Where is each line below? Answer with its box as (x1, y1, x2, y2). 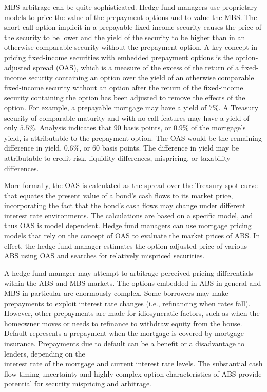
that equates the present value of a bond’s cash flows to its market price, (4, 190, 233, 200)
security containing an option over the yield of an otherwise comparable (28, 72, 254, 83)
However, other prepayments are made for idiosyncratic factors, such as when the (4, 308, 260, 319)
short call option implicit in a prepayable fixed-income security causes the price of (4, 22, 261, 32)
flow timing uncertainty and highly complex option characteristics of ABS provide (4, 368, 262, 379)
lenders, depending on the (4, 348, 85, 359)
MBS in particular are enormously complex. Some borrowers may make (4, 288, 228, 298)
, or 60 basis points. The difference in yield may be (79, 142, 239, 153)
